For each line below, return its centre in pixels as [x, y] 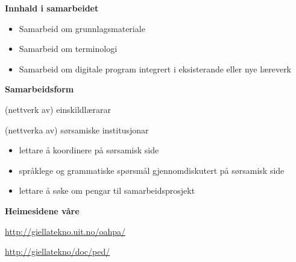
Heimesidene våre [42, 210]
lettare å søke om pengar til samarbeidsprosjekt [107, 190]
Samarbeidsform [39, 89]
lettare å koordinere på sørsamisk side [89, 150]
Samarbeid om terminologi [68, 49]
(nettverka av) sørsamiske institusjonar [77, 129]
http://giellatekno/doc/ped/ [58, 251]
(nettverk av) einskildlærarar [58, 109]
